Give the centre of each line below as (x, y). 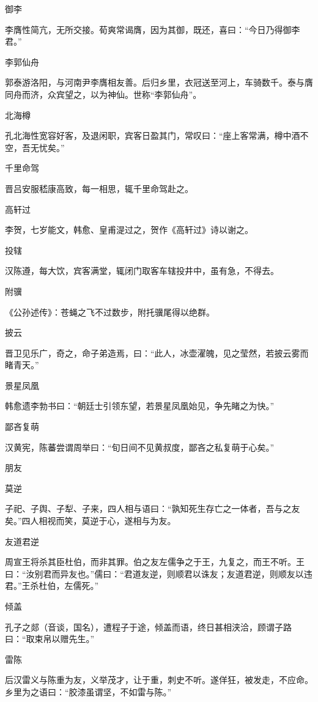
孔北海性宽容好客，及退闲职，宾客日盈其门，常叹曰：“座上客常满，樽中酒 (153, 135)
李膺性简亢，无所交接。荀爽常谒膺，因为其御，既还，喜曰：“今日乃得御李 (153, 29)
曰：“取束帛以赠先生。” (50, 639)
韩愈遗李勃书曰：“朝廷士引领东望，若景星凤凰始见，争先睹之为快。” (140, 406)
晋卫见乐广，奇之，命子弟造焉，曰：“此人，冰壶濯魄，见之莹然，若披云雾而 (157, 353)
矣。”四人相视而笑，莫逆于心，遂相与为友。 (91, 521)
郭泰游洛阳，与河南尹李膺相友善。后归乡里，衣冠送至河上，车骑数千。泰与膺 (159, 82)
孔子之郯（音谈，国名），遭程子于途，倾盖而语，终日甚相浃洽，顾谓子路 (148, 626)
